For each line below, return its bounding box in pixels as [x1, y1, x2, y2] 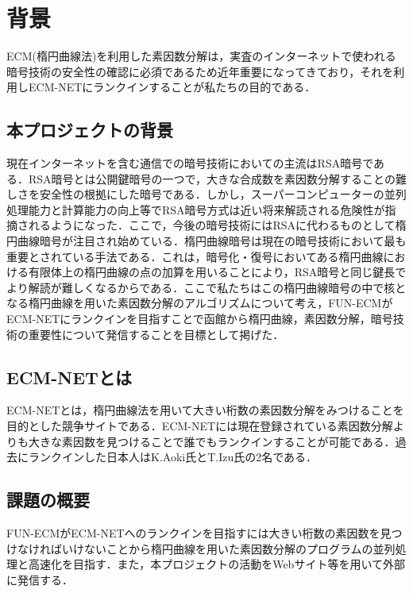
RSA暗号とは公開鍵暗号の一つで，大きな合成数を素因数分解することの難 [28, 170, 407, 187]
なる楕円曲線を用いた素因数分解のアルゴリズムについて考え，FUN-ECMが [6, 295, 393, 311]
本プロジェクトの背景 [6, 117, 173, 142]
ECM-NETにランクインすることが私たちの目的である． [28, 79, 316, 95]
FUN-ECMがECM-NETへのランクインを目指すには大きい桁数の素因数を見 [6, 525, 392, 541]
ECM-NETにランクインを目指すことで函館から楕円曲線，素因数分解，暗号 [6, 310, 393, 327]
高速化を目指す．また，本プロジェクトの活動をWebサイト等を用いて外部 [28, 556, 405, 572]
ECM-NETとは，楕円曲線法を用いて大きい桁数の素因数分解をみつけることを [6, 402, 404, 418]
